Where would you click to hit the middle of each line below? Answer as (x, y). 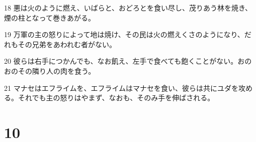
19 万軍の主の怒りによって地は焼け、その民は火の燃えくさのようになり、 (124, 34)
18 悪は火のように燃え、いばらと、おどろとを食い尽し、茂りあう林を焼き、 (128, 8)
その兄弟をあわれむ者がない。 (67, 44)
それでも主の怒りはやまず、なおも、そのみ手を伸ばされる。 (116, 98)
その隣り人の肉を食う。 (57, 70)
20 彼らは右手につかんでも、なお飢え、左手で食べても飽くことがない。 (121, 61)
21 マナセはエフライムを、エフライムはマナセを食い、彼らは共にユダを (121, 88)
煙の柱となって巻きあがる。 (50, 17)
